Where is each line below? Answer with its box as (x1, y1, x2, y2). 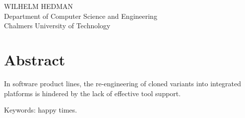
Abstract (4, 50, 65, 70)
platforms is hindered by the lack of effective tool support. (4, 88, 181, 98)
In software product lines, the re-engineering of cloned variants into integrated (4, 78, 242, 89)
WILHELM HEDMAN (4, 1, 73, 11)
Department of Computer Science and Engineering (4, 10, 157, 21)
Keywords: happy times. (4, 105, 77, 115)
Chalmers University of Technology (4, 20, 111, 31)
